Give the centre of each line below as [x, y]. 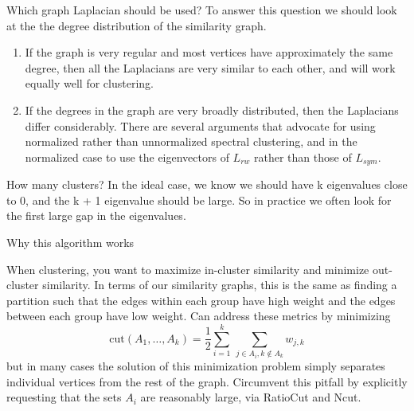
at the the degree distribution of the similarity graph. [137, 25]
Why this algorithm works [70, 242]
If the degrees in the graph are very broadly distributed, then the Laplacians [212, 110]
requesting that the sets [64, 397]
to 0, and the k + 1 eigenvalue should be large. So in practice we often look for [199, 200]
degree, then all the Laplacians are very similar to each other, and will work [210, 67]
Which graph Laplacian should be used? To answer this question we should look [202, 10]
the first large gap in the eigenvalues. [96, 215]
